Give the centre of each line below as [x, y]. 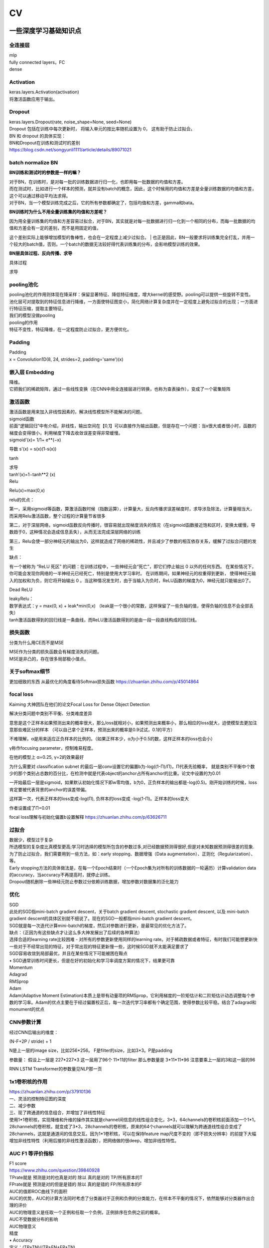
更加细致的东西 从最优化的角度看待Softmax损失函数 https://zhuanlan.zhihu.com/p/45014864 [104, 681]
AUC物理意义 [23, 1226]
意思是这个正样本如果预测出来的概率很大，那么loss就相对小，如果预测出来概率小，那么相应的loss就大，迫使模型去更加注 [133, 723]
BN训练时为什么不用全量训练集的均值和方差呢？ [58, 212]
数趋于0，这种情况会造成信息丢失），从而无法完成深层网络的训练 [75, 532]
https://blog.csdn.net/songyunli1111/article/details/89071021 [70, 150]
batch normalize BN [34, 163]
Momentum [21, 967]
